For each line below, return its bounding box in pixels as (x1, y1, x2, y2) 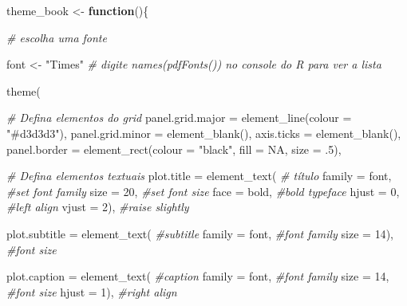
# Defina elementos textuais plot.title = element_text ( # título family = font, (6, 167, 392, 184)
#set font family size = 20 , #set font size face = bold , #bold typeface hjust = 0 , (6, 182, 400, 199)
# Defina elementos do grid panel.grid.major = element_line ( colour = (6, 109, 352, 126)
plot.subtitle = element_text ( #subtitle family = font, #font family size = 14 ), (6, 225, 393, 241)
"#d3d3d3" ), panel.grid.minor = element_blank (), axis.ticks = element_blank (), (6, 124, 401, 141)
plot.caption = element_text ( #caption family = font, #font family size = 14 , (6, 268, 389, 284)
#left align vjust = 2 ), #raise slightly (6, 198, 189, 215)
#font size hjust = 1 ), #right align (6, 283, 177, 300)
